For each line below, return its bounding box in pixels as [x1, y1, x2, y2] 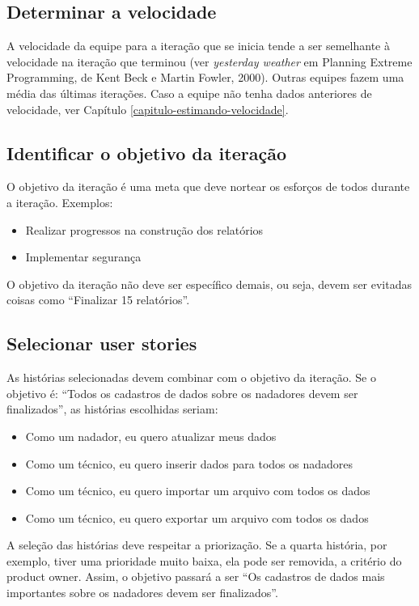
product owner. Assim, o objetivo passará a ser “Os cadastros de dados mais [6, 568, 385, 585]
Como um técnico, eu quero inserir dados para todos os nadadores [25, 455, 353, 472]
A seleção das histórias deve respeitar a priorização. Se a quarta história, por [6, 536, 387, 553]
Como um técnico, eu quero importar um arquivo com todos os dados [25, 482, 370, 499]
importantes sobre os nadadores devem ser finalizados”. [6, 584, 278, 601]
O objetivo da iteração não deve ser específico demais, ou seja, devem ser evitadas [6, 275, 413, 292]
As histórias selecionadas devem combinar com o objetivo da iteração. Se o [6, 369, 377, 386]
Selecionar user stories [6, 331, 197, 356]
